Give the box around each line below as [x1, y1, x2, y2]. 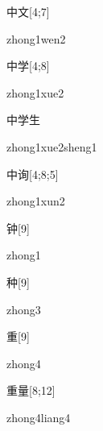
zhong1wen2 [6, 30, 66, 47]
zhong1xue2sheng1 [6, 138, 97, 155]
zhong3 [6, 300, 41, 317]
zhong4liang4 [6, 408, 71, 425]
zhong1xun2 [6, 193, 65, 209]
